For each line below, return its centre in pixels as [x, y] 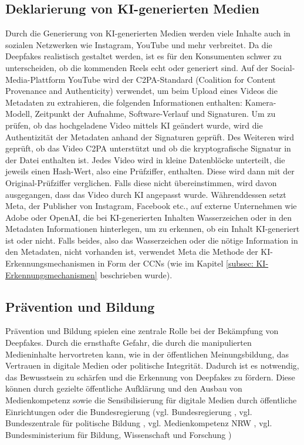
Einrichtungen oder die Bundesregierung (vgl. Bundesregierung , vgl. [129, 411]
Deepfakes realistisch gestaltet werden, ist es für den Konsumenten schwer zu [143, 56]
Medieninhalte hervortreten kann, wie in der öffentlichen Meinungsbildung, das [147, 354]
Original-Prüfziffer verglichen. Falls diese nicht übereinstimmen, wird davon [141, 182]
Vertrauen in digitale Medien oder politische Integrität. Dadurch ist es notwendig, [152, 365]
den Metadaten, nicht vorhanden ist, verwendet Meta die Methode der [132, 252]
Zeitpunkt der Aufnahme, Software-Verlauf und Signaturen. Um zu [155, 114]
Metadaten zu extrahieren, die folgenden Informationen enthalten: [124, 102]
